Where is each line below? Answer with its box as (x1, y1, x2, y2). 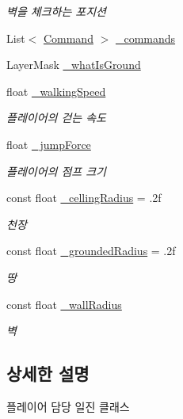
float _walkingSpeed (6, 82, 106, 99)
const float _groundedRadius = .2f (6, 242, 176, 259)
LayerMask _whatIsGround (6, 56, 141, 73)
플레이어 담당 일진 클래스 (6, 398, 130, 414)
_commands (115, 29, 176, 46)
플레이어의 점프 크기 (6, 162, 106, 179)
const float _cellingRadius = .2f (6, 189, 162, 206)
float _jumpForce (6, 135, 91, 152)
